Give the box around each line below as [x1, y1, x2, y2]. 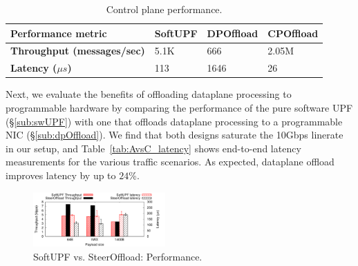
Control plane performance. [106, 2, 223, 16]
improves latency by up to [6, 167, 116, 182]
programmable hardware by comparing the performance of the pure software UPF [6, 100, 353, 114]
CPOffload [267, 25, 319, 40]
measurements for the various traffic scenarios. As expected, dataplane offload [6, 154, 335, 169]
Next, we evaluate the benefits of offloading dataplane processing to [6, 87, 292, 101]
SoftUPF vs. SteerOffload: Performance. [33, 249, 202, 264]
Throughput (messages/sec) [10, 43, 145, 58]
